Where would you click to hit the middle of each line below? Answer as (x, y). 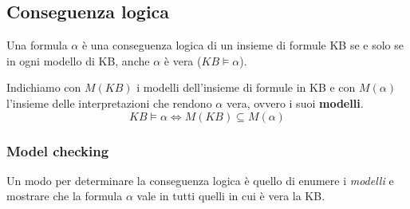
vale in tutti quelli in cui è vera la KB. (231, 196)
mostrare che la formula (65, 196)
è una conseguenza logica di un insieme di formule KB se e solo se (243, 45)
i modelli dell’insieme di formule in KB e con (246, 87)
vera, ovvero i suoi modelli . (295, 103)
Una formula (37, 45)
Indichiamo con (44, 87)
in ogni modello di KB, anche (78, 60)
